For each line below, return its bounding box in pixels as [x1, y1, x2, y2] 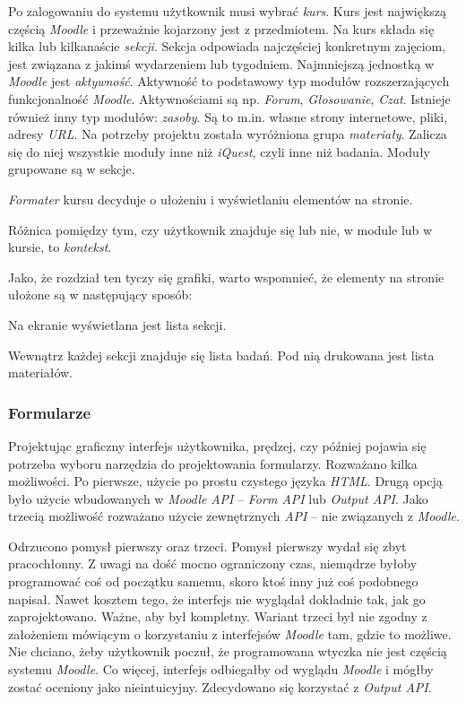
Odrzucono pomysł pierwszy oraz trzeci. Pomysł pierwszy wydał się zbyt [8, 536, 407, 555]
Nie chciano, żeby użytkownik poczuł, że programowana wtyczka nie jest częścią [8, 642, 447, 661]
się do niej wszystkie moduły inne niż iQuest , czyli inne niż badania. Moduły [8, 142, 430, 160]
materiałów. [8, 363, 73, 382]
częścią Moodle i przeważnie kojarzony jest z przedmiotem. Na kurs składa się [8, 19, 435, 38]
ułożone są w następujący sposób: [8, 285, 193, 304]
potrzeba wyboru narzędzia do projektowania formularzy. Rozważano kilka [8, 454, 418, 472]
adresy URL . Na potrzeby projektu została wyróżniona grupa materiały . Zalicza [8, 125, 447, 143]
